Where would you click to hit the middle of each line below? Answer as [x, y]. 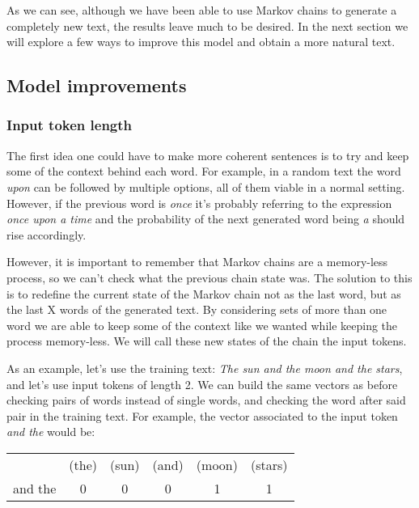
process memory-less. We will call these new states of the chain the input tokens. [207, 341]
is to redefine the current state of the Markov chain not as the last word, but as [204, 293]
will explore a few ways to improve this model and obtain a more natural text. [201, 42]
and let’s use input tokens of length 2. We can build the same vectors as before [202, 384]
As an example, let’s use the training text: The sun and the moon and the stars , [205, 368]
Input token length [70, 125]
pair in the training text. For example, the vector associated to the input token [202, 415]
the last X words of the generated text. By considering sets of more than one [197, 309]
